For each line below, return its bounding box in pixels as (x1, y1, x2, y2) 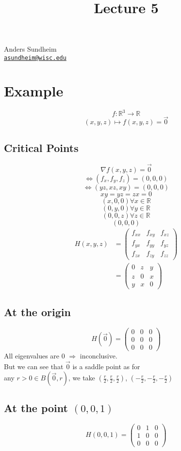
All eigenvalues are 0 (4, 351, 65, 360)
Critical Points (4, 140, 79, 155)
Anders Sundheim (4, 44, 57, 54)
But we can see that (4, 361, 64, 371)
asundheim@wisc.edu (4, 54, 66, 61)
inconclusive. (80, 351, 117, 360)
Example (4, 80, 64, 100)
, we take (68, 373, 95, 383)
